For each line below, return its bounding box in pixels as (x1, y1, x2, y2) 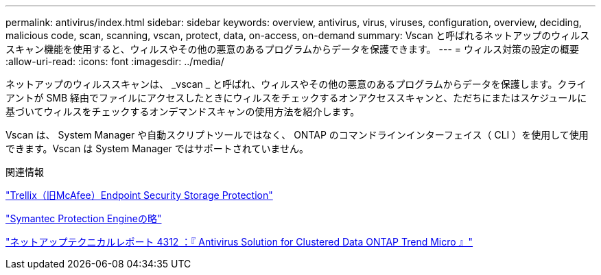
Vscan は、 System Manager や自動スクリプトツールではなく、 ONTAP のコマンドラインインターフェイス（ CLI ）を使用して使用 (5, 129, 589, 141)
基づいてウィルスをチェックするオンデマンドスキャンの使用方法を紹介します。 (5, 106, 360, 117)
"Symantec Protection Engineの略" (5, 213, 162, 224)
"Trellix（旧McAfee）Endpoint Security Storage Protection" (5, 189, 273, 201)
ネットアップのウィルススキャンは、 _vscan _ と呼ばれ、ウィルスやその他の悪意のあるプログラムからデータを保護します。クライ (5, 78, 587, 90)
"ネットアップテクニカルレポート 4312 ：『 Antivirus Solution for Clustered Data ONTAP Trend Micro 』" (5, 236, 473, 248)
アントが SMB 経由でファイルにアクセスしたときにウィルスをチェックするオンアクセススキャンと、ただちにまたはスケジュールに (5, 92, 587, 104)
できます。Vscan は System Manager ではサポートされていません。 (5, 143, 309, 154)
